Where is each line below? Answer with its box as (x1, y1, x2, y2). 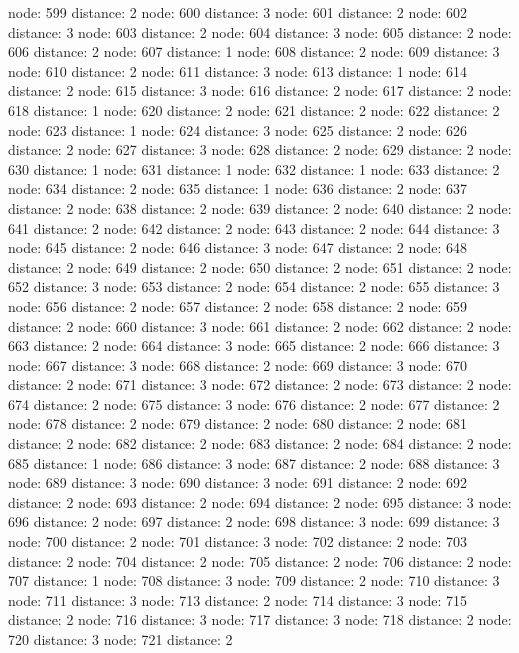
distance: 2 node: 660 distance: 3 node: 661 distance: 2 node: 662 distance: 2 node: (8, 315, 512, 336)
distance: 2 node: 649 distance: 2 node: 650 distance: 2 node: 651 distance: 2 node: (8, 256, 512, 277)
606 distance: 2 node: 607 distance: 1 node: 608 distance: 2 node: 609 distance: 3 (8, 41, 500, 62)
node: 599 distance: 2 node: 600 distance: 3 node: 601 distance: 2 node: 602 (8, 2, 468, 22)
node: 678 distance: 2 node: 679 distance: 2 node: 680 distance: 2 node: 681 (8, 413, 468, 434)
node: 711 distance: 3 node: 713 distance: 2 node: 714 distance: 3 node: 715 (8, 589, 468, 610)
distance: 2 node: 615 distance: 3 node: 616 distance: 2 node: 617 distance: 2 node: (8, 80, 512, 101)
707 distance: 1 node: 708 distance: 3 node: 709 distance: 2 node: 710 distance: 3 (8, 570, 500, 591)
